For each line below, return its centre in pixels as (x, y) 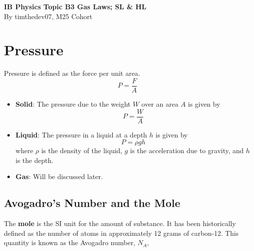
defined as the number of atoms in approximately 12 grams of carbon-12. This (121, 233)
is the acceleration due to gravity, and (187, 150)
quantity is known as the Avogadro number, (70, 242)
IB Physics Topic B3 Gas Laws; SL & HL (75, 6)
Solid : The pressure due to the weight (73, 103)
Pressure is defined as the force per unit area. (72, 73)
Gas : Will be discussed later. (59, 176)
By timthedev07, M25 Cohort (48, 16)
